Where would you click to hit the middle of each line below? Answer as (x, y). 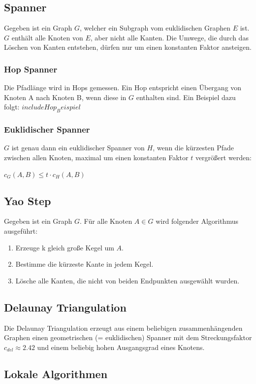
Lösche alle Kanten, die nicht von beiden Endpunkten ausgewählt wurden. (128, 280)
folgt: (12, 107)
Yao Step (28, 200)
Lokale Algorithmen (56, 373)
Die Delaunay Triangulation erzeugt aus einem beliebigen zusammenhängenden (123, 328)
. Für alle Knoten (106, 221)
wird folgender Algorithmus (197, 221)
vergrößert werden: (223, 157)
